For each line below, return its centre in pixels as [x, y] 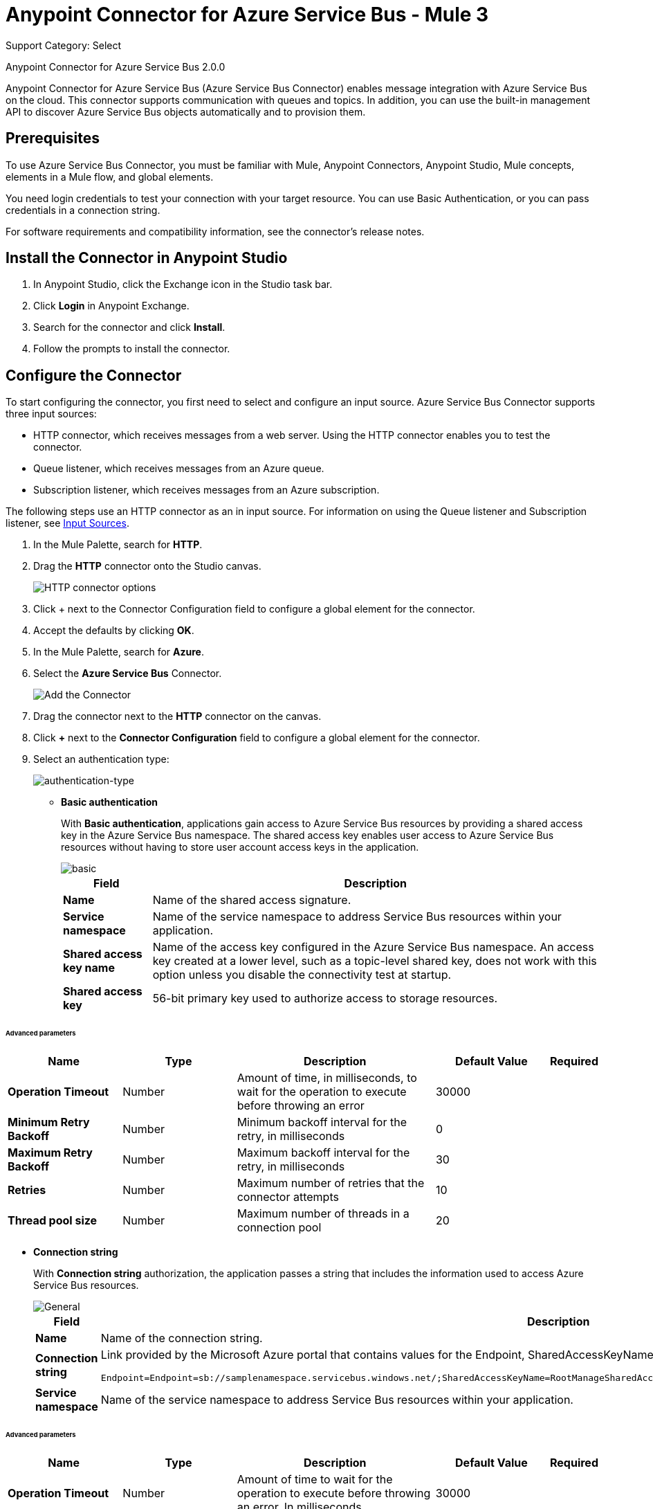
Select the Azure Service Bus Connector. [128, 674]
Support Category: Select [64, 45]
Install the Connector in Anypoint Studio [147, 258]
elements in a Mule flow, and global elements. [110, 177]
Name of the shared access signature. [252, 900]
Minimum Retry [49, 1122]
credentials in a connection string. [83, 210]
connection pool [279, 1227]
